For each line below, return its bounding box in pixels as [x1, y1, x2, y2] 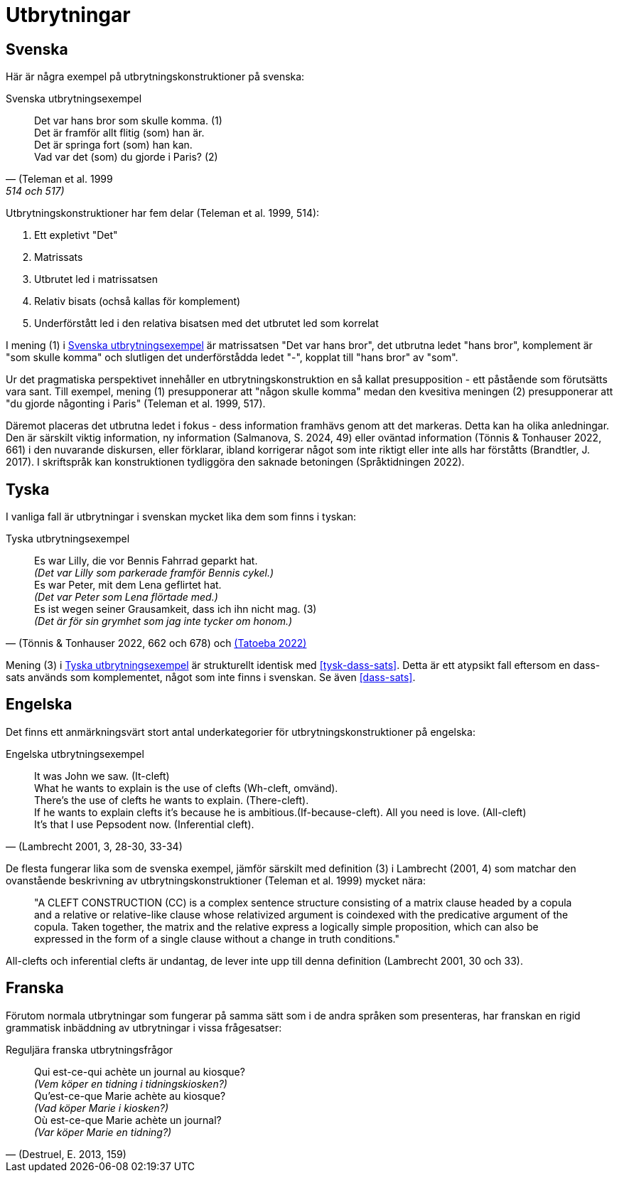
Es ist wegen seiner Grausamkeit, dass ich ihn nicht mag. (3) [34, 603, 317, 616]
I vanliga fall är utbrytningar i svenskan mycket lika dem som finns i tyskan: [6, 510, 357, 523]
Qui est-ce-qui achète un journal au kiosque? [34, 1065, 245, 1078]
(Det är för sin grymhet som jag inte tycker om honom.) [34, 615, 293, 628]
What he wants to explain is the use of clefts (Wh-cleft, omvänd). [34, 781, 338, 794]
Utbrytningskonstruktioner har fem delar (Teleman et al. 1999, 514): [6, 207, 320, 220]
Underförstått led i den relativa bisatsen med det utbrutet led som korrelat [34, 317, 379, 330]
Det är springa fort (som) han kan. [34, 139, 193, 151]
